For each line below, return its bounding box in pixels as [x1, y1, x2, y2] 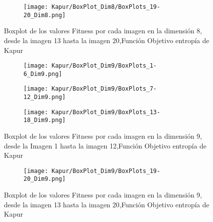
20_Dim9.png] [24, 175, 66, 183]
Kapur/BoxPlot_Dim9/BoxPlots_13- [51, 108, 161, 116]
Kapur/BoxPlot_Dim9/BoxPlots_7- [51, 85, 157, 93]
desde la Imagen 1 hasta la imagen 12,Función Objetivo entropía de [4, 140, 207, 150]
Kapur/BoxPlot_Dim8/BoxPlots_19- [51, 3, 161, 10]
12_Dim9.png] [24, 94, 66, 101]
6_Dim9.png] [24, 70, 62, 77]
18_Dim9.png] [24, 117, 66, 124]
